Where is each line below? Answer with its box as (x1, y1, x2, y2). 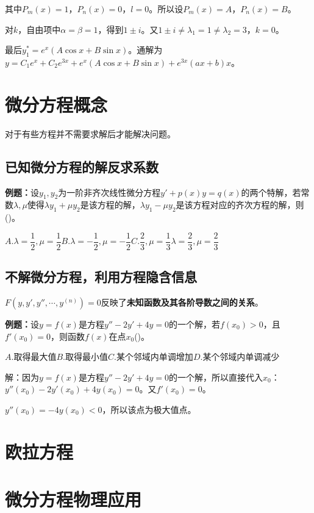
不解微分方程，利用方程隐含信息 (5, 267, 197, 286)
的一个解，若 (168, 317, 220, 330)
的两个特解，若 (241, 185, 301, 198)
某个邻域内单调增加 (116, 350, 193, 363)
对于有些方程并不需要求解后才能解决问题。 (5, 127, 176, 140)
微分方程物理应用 (5, 487, 142, 512)
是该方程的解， (80, 198, 140, 211)
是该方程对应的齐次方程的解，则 (176, 198, 304, 211)
